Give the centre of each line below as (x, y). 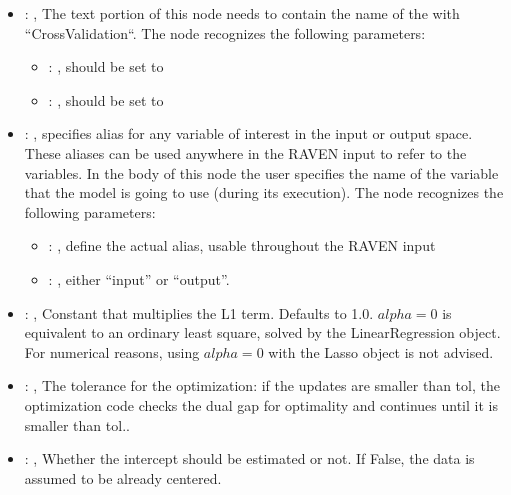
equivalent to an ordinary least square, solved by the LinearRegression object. (262, 332)
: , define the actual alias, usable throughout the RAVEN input (242, 245)
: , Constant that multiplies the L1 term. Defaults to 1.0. (199, 312)
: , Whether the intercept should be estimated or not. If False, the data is (249, 458)
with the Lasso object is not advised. (381, 351)
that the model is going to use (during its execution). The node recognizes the (264, 192)
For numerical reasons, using (112, 351)
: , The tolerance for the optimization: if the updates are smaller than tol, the (262, 385)
